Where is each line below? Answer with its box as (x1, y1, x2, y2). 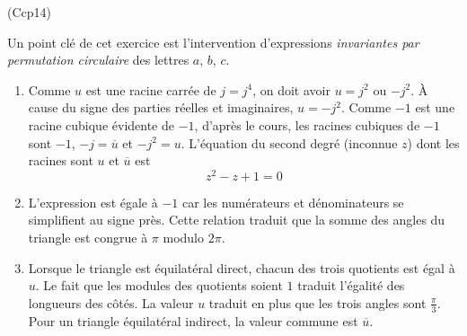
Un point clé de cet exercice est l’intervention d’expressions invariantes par (7, 32, 419, 51)
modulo (163, 228, 205, 247)
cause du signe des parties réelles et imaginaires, (28, 98, 294, 117)
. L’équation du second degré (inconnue (181, 133, 398, 152)
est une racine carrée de (85, 80, 216, 99)
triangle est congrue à (28, 228, 148, 247)
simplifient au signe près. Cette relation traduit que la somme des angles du (28, 210, 445, 229)
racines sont (28, 151, 93, 170)
